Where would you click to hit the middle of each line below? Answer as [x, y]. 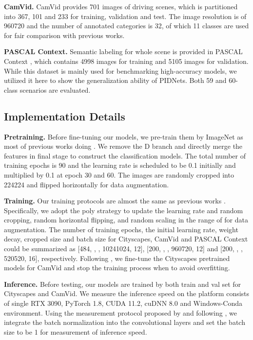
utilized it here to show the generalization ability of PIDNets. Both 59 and [115, 80]
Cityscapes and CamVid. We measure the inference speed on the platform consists [127, 293]
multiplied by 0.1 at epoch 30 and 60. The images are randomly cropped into [119, 174]
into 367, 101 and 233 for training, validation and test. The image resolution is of [125, 16]
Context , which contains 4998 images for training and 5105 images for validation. [126, 61]
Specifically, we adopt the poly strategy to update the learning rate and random [124, 210]
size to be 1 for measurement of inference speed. [76, 331]
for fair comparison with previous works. [64, 35]
